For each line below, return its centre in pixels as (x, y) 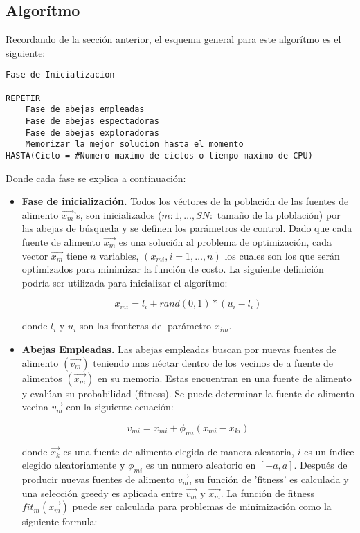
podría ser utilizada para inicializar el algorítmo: (125, 282)
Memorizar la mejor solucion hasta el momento (134, 144)
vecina (35, 407)
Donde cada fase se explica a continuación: (96, 178)
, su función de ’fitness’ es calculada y (269, 479)
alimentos (42, 378)
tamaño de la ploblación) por (279, 214)
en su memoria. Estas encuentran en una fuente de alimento (225, 378)
